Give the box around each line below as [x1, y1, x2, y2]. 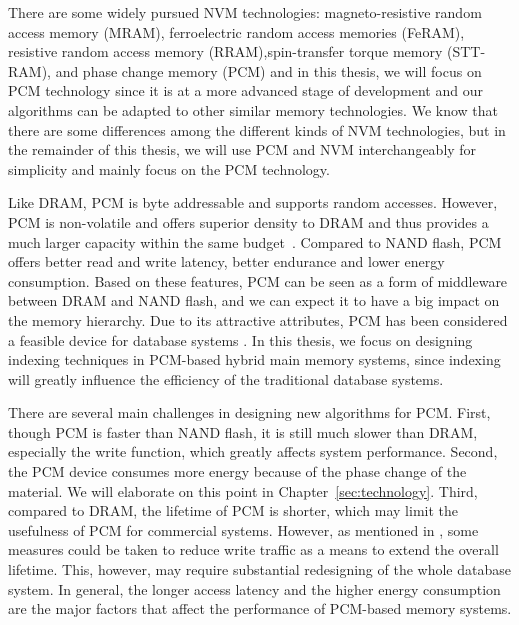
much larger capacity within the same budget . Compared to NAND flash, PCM [8, 231, 502, 252]
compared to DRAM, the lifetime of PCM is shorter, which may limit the [8, 500, 459, 521]
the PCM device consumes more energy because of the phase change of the [8, 461, 467, 482]
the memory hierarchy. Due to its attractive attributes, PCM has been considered [8, 309, 508, 330]
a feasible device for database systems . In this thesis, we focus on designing [8, 329, 473, 350]
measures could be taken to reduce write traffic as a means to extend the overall [8, 539, 499, 560]
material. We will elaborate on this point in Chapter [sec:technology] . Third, [8, 480, 478, 501]
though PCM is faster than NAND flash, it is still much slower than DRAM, [8, 421, 478, 442]
